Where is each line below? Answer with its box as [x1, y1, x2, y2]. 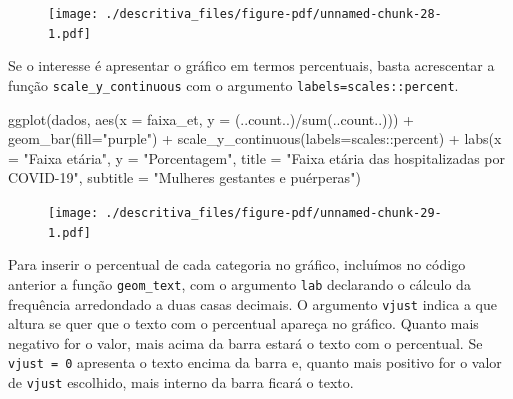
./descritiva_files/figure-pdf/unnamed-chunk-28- [105, 7, 442, 21]
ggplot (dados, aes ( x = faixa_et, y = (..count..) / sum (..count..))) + [8, 108, 414, 129]
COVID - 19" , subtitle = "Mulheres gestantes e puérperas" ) [8, 167, 361, 188]
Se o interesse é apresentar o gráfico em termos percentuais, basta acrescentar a [8, 55, 495, 76]
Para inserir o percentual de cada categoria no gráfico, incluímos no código [8, 254, 466, 275]
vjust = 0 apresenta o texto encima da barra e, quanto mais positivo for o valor [8, 352, 502, 373]
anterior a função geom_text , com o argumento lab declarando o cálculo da [8, 273, 471, 294]
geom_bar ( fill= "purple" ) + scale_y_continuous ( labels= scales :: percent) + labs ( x [8, 128, 502, 149]
